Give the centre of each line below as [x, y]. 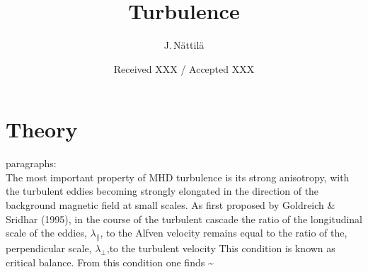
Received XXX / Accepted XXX [184, 68]
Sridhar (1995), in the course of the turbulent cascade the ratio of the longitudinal [184, 219]
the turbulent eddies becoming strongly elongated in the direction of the [162, 191]
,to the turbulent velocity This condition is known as [221, 248]
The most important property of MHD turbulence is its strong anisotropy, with [178, 177]
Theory [42, 129]
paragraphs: [31, 163]
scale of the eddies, [46, 233]
